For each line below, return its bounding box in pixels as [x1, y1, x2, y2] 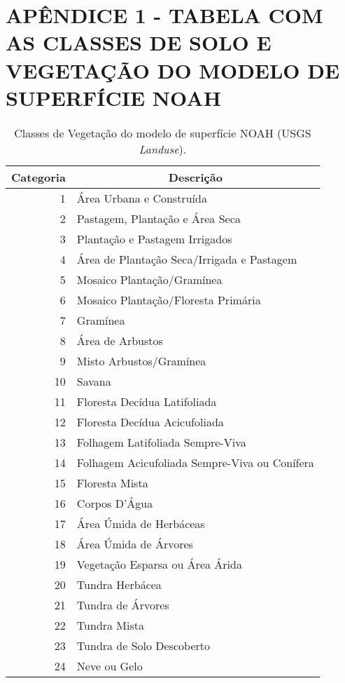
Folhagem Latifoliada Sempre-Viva [76, 433, 246, 450]
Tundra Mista [76, 616, 145, 633]
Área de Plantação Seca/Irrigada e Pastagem [76, 250, 297, 267]
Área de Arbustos [76, 332, 163, 349]
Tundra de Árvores [76, 596, 169, 613]
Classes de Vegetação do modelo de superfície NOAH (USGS [14, 124, 311, 141]
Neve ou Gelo [76, 657, 143, 674]
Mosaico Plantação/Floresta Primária [76, 291, 261, 308]
